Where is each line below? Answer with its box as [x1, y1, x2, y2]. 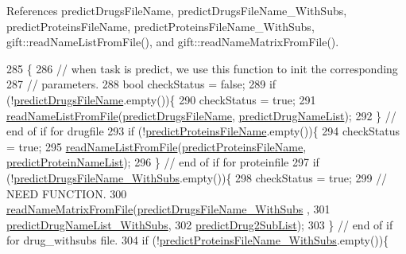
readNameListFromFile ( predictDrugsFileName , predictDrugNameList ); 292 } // [6, 107, 396, 123]
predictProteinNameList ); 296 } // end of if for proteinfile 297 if [6, 154, 319, 170]
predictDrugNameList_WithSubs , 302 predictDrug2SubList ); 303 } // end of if [6, 216, 393, 233]
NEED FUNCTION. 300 [6, 185, 127, 201]
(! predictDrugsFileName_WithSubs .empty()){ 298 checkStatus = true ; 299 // [6, 169, 388, 186]
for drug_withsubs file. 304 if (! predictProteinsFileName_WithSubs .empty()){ [6, 232, 389, 248]
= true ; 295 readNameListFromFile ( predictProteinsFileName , [6, 138, 307, 154]
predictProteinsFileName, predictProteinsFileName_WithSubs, [6, 18, 315, 34]
